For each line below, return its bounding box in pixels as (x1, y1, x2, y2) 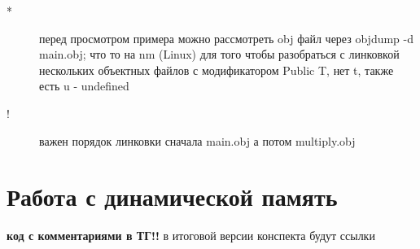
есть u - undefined (39, 77, 129, 94)
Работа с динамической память (7, 180, 338, 213)
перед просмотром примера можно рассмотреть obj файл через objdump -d (39, 29, 414, 46)
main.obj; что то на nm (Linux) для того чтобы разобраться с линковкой (39, 46, 400, 63)
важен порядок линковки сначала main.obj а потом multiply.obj (39, 132, 356, 149)
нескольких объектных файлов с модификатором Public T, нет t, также (39, 61, 394, 78)
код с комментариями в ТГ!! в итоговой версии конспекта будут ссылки (7, 227, 375, 244)
